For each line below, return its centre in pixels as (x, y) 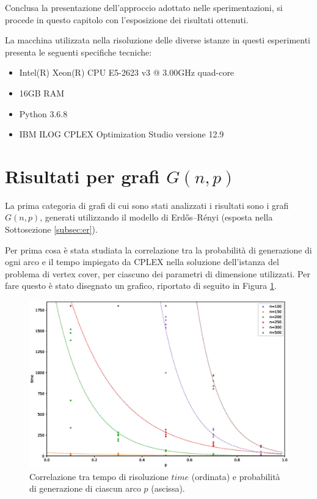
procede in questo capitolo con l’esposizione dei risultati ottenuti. (127, 19)
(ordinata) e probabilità (236, 476)
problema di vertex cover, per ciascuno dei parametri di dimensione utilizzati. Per (158, 273)
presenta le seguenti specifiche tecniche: (78, 52)
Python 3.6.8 (43, 113)
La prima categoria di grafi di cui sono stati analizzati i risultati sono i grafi (147, 205)
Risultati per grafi (82, 176)
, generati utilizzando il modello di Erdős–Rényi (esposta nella (156, 217)
